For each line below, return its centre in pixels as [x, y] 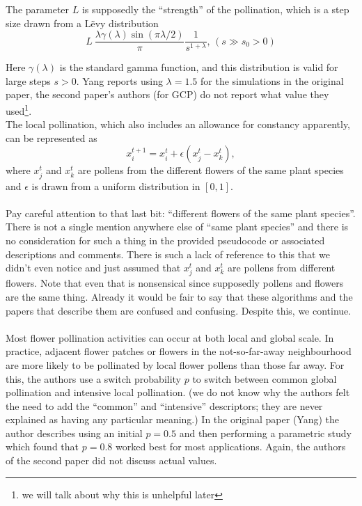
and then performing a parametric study [265, 433]
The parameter [38, 9]
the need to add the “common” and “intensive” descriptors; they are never [164, 405]
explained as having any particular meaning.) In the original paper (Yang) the [173, 419]
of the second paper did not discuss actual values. [111, 460]
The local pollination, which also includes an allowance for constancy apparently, [178, 124]
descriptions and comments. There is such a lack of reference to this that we [168, 254]
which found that [42, 446]
